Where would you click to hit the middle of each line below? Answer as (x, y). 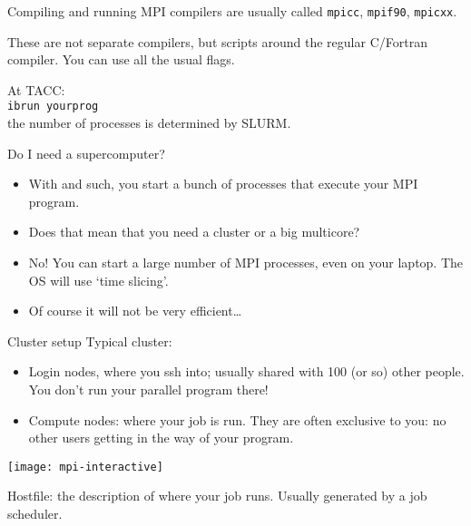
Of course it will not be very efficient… (135, 311)
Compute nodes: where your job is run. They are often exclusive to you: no (237, 419)
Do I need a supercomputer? (86, 153)
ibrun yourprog (53, 107)
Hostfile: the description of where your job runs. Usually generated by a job (217, 496)
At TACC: (36, 89)
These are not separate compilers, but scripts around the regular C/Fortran (217, 41)
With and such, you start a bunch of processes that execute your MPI (223, 184)
